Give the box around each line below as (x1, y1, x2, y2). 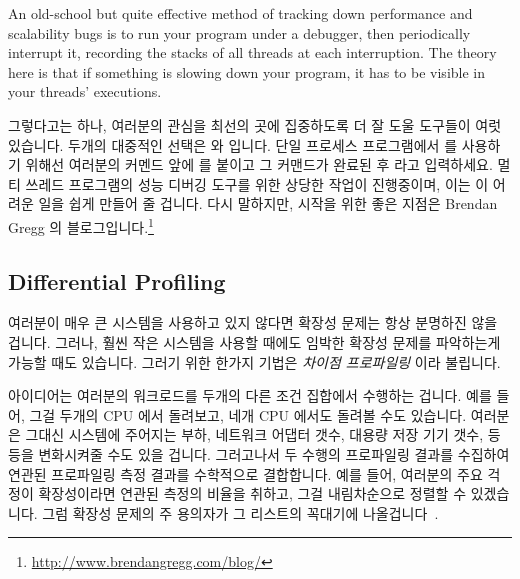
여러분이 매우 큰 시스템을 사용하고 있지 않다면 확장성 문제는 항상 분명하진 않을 (8, 312, 498, 333)
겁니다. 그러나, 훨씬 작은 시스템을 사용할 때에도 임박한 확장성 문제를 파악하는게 (8, 331, 501, 352)
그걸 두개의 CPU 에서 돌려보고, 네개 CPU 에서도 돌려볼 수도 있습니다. (29, 404, 467, 425)
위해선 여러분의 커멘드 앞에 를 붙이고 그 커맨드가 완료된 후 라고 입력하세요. (25, 154, 493, 175)
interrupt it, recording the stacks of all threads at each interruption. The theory (8, 42, 497, 63)
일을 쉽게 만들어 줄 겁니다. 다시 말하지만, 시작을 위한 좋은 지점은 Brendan (38, 193, 498, 214)
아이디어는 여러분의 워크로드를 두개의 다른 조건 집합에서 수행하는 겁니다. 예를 (8, 385, 492, 406)
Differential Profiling (8, 265, 226, 296)
